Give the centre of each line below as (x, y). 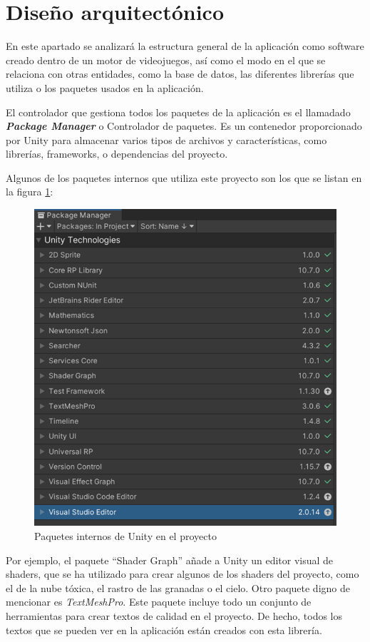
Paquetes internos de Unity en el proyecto (125, 536)
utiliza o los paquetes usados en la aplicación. (105, 87)
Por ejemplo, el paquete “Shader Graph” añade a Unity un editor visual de (170, 560)
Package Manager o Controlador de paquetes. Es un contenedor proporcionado (184, 126)
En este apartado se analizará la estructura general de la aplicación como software (185, 46)
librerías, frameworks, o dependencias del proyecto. (117, 154)
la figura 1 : (30, 192)
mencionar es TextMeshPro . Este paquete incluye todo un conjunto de (159, 602)
